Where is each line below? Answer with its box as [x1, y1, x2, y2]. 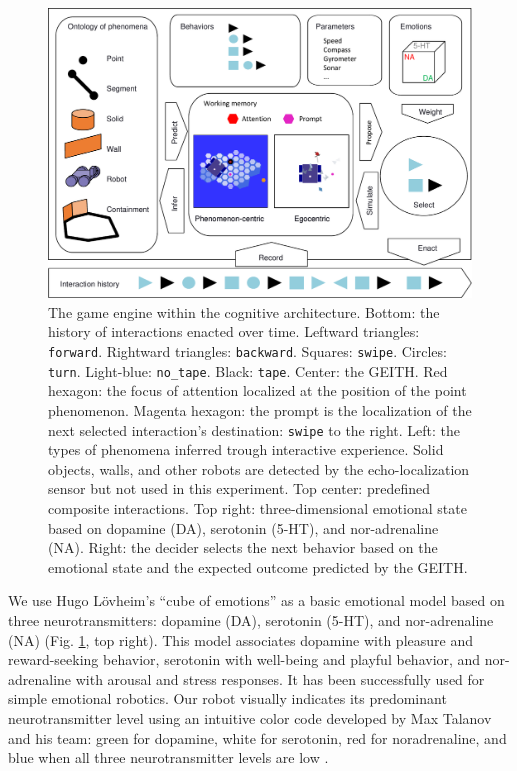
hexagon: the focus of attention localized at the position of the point [48, 380, 467, 401]
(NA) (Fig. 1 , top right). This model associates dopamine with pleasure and [8, 629, 474, 650]
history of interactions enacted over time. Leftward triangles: [48, 321, 420, 342]
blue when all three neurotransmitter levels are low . [8, 747, 329, 768]
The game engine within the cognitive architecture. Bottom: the [48, 301, 440, 322]
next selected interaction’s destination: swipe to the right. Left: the [48, 419, 460, 440]
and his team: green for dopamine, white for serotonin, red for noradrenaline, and [8, 727, 507, 748]
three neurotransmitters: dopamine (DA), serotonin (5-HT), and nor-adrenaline [8, 609, 494, 630]
